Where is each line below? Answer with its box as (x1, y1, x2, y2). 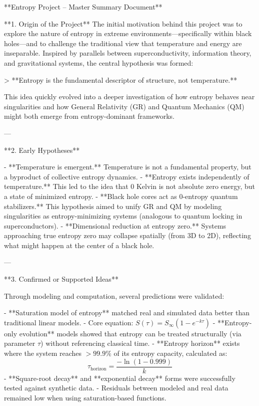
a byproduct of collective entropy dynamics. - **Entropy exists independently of (4, 171, 249, 181)
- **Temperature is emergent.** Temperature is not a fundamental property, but (4, 161, 251, 172)
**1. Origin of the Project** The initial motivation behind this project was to (4, 18, 242, 29)
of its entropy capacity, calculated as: (113, 348, 227, 358)
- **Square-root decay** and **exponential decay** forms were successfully (4, 372, 235, 383)
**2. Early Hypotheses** (4, 144, 80, 155)
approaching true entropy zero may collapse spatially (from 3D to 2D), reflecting (4, 230, 251, 241)
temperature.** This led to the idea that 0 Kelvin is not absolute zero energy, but (4, 181, 255, 191)
